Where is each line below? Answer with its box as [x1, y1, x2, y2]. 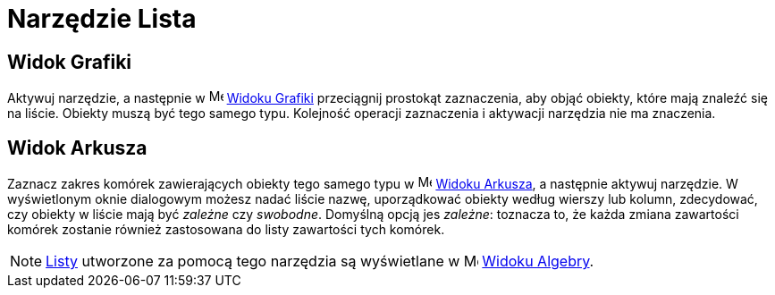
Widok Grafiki [7, 50, 132, 73]
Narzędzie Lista [7, 4, 197, 34]
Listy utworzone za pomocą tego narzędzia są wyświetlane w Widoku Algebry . [46, 252, 594, 271]
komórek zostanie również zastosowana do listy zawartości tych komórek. [7, 222, 445, 238]
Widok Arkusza [7, 136, 147, 159]
